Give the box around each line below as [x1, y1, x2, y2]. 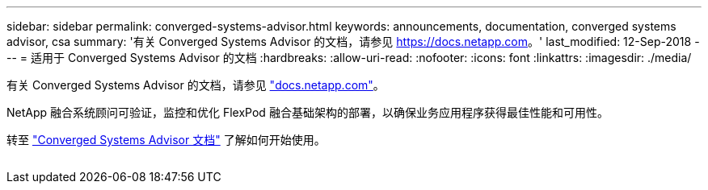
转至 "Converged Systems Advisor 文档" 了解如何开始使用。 [6, 133, 326, 147]
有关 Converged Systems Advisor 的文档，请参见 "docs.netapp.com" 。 [6, 78, 385, 92]
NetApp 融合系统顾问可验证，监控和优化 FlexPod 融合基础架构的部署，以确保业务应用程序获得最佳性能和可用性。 [6, 105, 609, 119]
